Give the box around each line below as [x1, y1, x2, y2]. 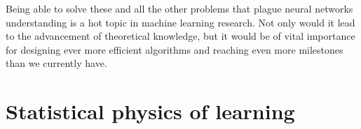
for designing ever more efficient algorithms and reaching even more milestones [6, 42, 343, 56]
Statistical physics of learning [6, 97, 295, 126]
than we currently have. [6, 56, 107, 70]
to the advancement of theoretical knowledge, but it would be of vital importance [6, 29, 355, 43]
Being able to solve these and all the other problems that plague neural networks [6, 1, 353, 15]
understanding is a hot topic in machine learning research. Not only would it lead [6, 15, 355, 29]
